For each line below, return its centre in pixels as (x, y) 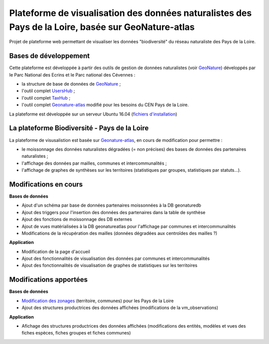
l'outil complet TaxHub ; (46, 98)
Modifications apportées (49, 280)
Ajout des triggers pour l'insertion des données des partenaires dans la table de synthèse (114, 212)
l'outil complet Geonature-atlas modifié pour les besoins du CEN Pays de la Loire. (105, 105)
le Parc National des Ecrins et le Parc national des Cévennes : (72, 75)
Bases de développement (49, 56)
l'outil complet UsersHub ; (48, 91)
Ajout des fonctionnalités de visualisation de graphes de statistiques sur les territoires (110, 265)
